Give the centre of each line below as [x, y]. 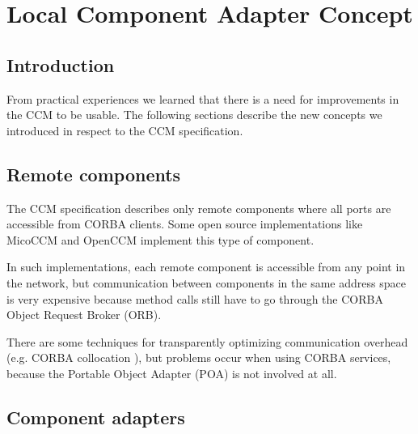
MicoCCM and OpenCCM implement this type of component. [160, 239]
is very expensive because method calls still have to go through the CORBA [195, 298]
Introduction [61, 64]
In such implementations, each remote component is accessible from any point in [206, 267]
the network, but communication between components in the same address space [206, 282]
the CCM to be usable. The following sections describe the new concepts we [194, 115]
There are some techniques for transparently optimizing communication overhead [207, 341]
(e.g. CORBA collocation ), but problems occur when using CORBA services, [199, 357]
